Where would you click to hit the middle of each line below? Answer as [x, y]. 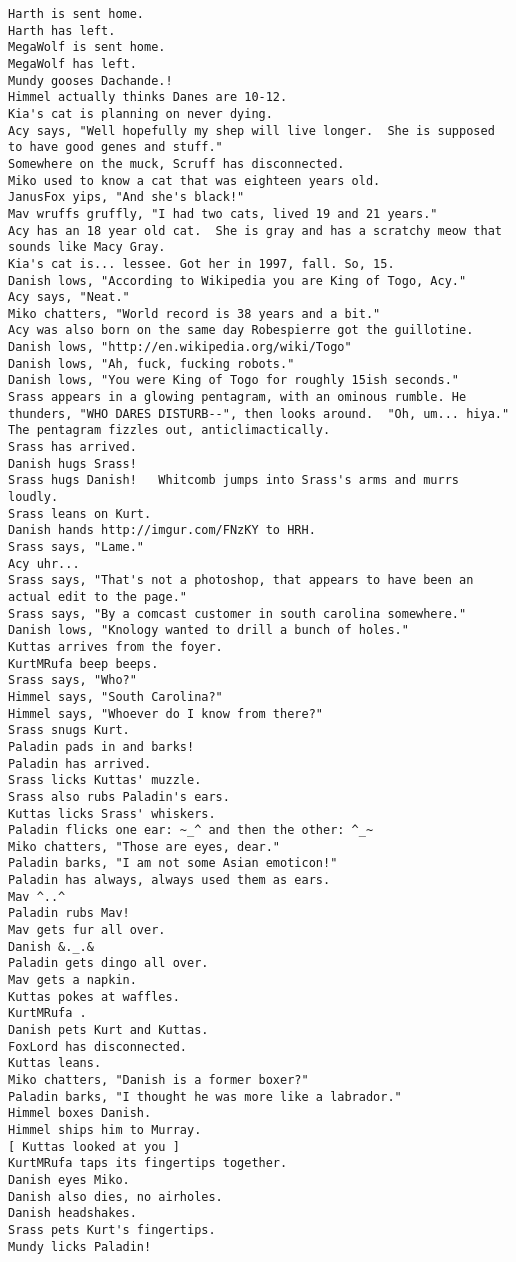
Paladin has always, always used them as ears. [169, 880]
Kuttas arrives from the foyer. [115, 646]
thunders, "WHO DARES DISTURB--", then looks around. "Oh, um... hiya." [259, 413]
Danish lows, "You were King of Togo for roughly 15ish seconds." [234, 380]
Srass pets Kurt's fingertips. [112, 1229]
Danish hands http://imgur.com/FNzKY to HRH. [162, 530]
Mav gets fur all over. [87, 930]
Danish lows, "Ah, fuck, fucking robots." [151, 363]
